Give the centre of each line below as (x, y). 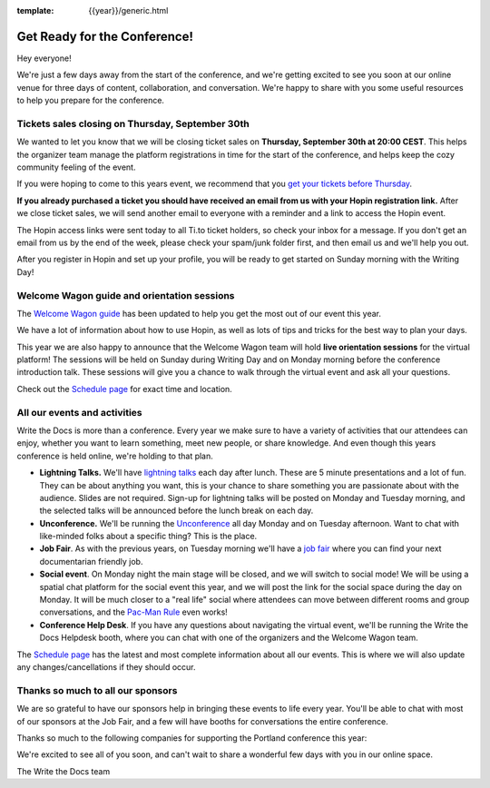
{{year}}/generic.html (128, 10)
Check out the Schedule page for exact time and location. (125, 389)
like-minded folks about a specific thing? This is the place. (148, 537)
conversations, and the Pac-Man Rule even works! (134, 612)
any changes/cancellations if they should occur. (106, 667)
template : (35, 10)
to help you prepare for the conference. (91, 101)
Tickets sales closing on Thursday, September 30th (133, 123)
